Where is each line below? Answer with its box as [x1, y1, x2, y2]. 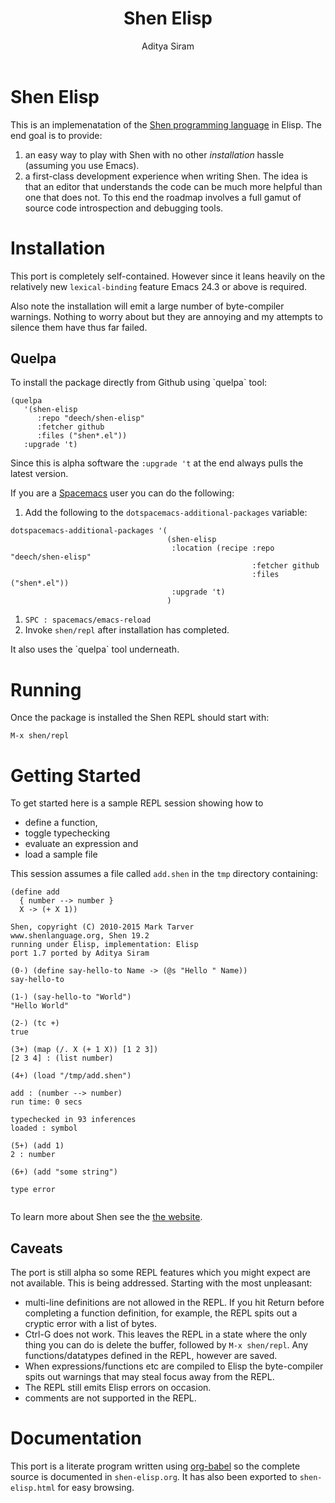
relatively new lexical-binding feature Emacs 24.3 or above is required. [10, 280, 308, 292]
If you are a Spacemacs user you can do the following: [10, 487, 235, 499]
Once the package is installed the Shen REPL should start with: [10, 712, 270, 724]
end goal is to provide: [10, 129, 103, 141]
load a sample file [24, 848, 98, 861]
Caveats [10, 1240, 63, 1257]
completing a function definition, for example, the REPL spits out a [24, 1307, 298, 1319]
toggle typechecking [24, 827, 111, 839]
